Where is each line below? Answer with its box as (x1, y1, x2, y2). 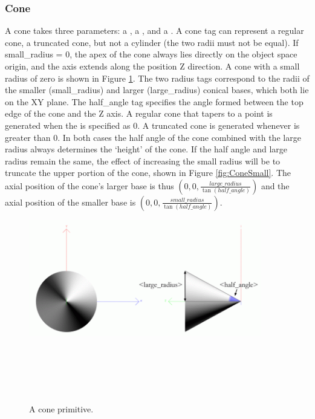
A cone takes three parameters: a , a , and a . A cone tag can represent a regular (5, 24, 304, 37)
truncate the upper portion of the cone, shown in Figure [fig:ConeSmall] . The (5, 166, 291, 179)
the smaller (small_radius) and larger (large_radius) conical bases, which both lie (5, 83, 309, 96)
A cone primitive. (29, 402, 94, 415)
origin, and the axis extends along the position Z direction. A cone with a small (5, 60, 300, 72)
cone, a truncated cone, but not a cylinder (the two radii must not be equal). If (5, 36, 299, 48)
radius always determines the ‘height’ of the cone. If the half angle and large (5, 143, 288, 155)
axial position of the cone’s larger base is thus (5, 179, 174, 192)
